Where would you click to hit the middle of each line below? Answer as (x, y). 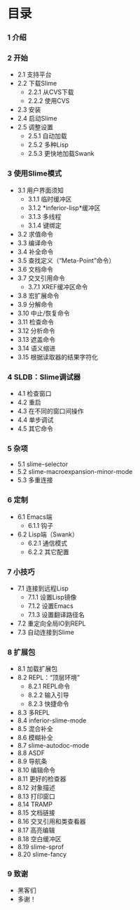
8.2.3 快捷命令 (48, 704)
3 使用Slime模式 (35, 173)
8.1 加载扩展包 (37, 669)
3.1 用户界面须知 (41, 190)
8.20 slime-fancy (42, 855)
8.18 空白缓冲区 (39, 839)
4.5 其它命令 (35, 429)
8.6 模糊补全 (35, 738)
